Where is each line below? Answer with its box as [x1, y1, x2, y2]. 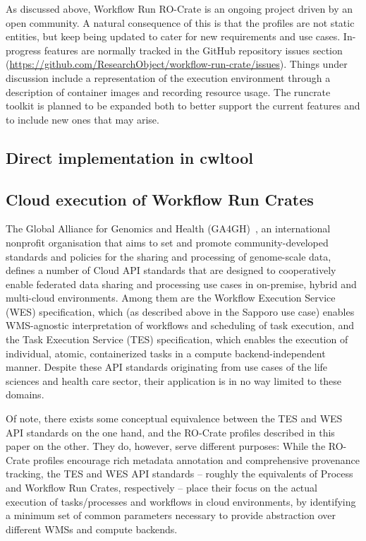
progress [6, 42, 42, 57]
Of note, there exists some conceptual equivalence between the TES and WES [6, 411, 343, 426]
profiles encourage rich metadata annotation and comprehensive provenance [32, 452, 360, 467]
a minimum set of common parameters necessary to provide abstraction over [6, 508, 336, 523]
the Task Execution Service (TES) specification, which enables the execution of [6, 332, 348, 347]
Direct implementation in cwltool [6, 146, 254, 168]
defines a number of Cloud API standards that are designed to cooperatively [6, 263, 336, 278]
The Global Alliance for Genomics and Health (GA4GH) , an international [6, 221, 331, 236]
